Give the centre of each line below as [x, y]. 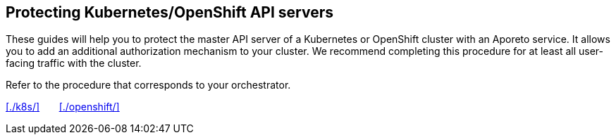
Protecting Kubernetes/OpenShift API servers [170, 12]
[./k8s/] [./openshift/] [63, 107]
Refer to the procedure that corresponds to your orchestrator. [148, 85]
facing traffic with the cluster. [74, 63]
